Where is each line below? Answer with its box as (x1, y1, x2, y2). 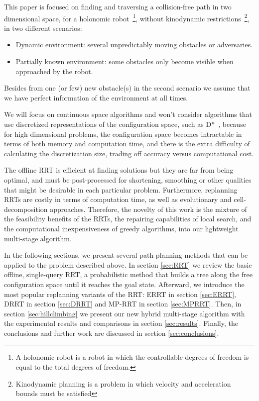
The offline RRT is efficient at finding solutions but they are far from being (4, 165, 234, 175)
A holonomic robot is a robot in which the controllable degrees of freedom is (15, 352, 249, 362)
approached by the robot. (15, 66, 93, 76)
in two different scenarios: (4, 22, 82, 33)
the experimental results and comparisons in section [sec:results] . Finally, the (4, 318, 238, 328)
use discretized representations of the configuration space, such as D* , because (4, 119, 246, 129)
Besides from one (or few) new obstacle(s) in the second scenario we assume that (4, 83, 251, 93)
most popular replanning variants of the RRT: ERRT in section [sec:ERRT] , (4, 289, 236, 299)
